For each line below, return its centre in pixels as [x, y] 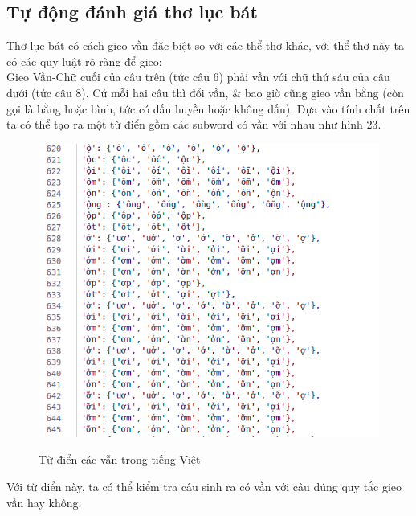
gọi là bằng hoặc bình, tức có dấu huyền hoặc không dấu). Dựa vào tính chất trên [208, 108]
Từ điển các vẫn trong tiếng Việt [120, 459]
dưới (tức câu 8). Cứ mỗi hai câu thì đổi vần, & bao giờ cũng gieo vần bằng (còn [205, 92]
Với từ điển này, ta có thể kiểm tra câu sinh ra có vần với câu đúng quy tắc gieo [204, 487]
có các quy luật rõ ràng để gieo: [84, 61]
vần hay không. [44, 502]
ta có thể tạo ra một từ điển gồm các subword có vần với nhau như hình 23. [194, 124]
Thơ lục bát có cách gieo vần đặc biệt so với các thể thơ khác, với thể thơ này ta [206, 45]
